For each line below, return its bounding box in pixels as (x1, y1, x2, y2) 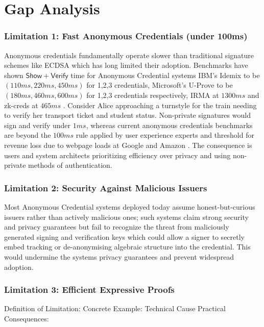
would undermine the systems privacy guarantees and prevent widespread (4, 251, 234, 262)
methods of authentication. (28, 160, 112, 170)
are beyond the (4, 130, 51, 140)
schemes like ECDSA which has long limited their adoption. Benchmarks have (4, 60, 248, 70)
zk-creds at (4, 99, 38, 110)
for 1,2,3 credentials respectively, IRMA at (86, 89, 219, 100)
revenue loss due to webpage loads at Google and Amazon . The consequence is (4, 139, 252, 150)
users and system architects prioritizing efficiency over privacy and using (4, 149, 231, 160)
